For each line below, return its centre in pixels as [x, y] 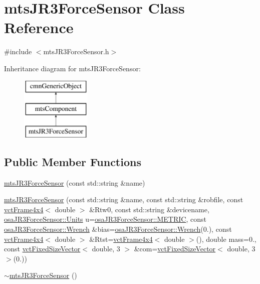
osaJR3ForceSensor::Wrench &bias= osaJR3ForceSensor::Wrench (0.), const [118, 229]
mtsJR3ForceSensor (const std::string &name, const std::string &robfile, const [124, 199]
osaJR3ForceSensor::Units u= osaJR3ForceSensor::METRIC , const [105, 219]
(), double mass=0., [226, 239]
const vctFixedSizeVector [42, 249]
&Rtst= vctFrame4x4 [121, 239]
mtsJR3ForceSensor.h [76, 51]
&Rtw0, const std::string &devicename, [149, 209]
